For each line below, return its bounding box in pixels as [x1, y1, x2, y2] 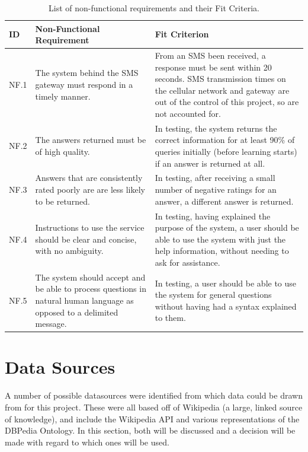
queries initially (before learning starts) [155, 145, 297, 158]
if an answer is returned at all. [155, 157, 265, 169]
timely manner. [35, 90, 91, 102]
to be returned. [35, 195, 90, 207]
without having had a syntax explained [155, 300, 297, 312]
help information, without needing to [155, 244, 289, 257]
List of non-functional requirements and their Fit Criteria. [49, 2, 259, 14]
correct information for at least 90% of [155, 133, 295, 146]
